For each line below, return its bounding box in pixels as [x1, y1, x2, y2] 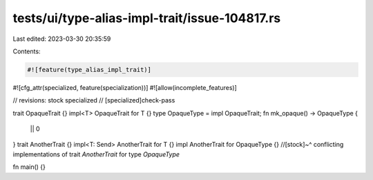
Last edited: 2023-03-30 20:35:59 [12, 35, 111, 43]
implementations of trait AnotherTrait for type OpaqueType [12, 150, 180, 159]
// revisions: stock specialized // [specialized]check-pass [12, 96, 175, 105]
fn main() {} [12, 163, 46, 171]
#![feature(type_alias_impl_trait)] [27, 66, 152, 73]
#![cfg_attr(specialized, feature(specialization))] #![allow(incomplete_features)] [12, 83, 238, 91]
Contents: [12, 47, 41, 55]
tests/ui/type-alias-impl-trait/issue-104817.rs [12, 10, 281, 26]
